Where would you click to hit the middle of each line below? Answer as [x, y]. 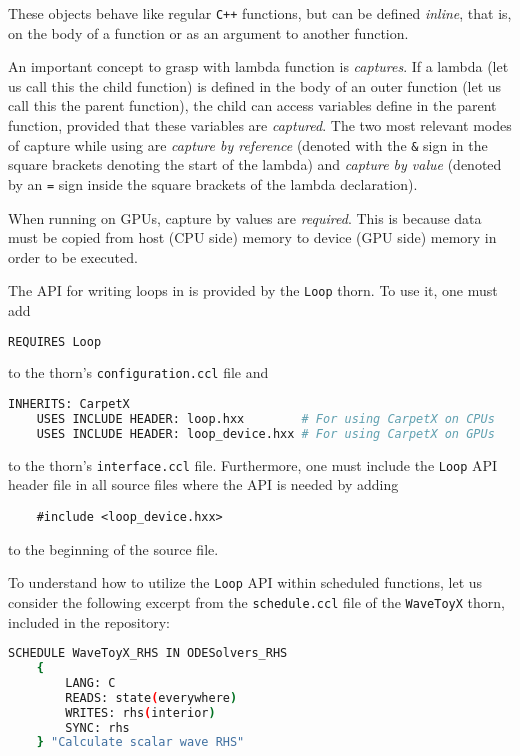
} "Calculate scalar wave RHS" [140, 742]
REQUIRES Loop [55, 341]
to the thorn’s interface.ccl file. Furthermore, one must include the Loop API [253, 464]
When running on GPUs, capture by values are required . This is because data [245, 217]
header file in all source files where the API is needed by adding [203, 484]
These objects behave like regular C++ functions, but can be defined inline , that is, [260, 13]
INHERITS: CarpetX [69, 404]
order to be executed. [73, 256]
